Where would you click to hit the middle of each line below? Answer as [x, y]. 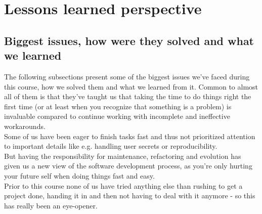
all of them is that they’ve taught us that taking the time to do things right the [128, 96]
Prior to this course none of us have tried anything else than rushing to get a [123, 185]
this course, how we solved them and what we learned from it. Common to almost [131, 86]
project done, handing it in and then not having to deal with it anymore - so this [130, 196]
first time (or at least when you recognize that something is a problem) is [118, 106]
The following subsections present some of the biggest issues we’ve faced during [127, 76]
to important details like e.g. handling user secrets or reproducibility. [111, 146]
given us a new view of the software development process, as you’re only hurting [128, 166]
